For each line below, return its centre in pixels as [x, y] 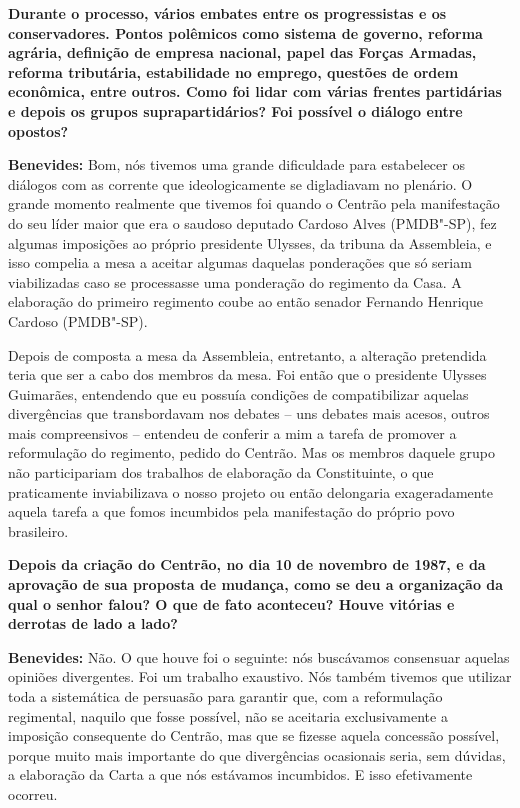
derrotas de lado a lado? [93, 623]
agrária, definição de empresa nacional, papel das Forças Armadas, [242, 52]
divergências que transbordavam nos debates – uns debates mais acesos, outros [249, 413]
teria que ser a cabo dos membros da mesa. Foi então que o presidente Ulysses [247, 374]
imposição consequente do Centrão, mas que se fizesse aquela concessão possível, [254, 735]
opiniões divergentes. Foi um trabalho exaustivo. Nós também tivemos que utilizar [260, 676]
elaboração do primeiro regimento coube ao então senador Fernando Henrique [246, 301]
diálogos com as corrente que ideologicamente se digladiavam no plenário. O [240, 183]
